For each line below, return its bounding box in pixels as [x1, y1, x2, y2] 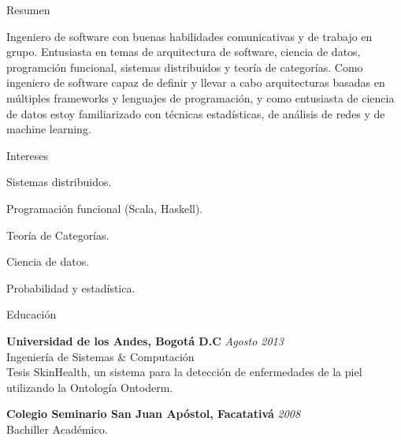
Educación [6, 306, 57, 323]
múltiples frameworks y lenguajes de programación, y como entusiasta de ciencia [6, 89, 395, 106]
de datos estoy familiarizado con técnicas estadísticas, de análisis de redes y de [6, 105, 385, 121]
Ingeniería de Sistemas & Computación [6, 348, 195, 364]
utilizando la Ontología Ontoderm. [6, 378, 173, 395]
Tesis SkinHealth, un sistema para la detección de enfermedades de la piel [6, 364, 362, 380]
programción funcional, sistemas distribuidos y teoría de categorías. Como [6, 58, 363, 75]
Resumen [6, 2, 50, 17]
